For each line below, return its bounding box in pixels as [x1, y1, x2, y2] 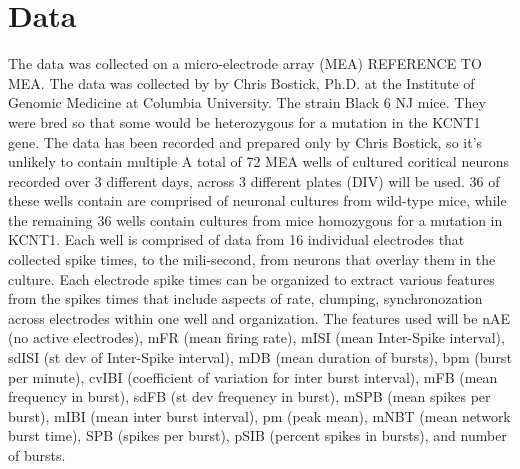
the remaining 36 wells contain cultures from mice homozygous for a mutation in [8, 209, 503, 230]
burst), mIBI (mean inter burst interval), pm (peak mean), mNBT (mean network [8, 405, 511, 426]
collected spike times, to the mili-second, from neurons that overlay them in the [8, 249, 496, 270]
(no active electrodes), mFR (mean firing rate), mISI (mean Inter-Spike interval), [8, 327, 505, 348]
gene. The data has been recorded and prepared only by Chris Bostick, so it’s [8, 131, 483, 152]
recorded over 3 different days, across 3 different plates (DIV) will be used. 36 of [8, 170, 500, 191]
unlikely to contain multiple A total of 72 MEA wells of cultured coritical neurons [8, 151, 509, 172]
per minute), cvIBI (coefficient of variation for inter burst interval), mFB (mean [8, 366, 498, 387]
